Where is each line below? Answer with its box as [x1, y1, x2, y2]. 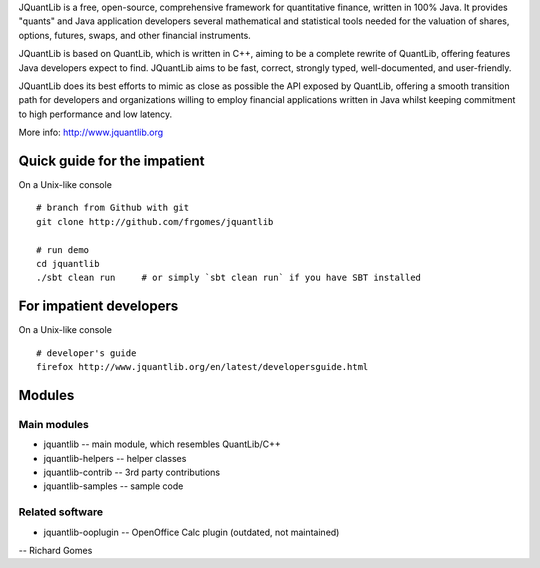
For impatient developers [18, 298, 179, 315]
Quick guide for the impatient [18, 152, 205, 169]
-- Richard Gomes [18, 544, 93, 556]
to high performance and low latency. [18, 108, 173, 120]
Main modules [18, 417, 90, 431]
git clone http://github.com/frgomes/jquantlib [36, 216, 274, 227]
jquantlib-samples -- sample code [43, 480, 184, 492]
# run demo [36, 244, 90, 255]
